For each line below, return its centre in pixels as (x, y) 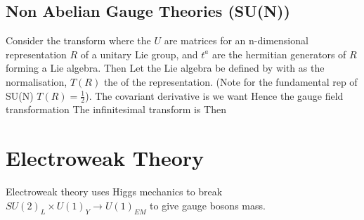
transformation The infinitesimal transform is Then (116, 109)
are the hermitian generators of (279, 54)
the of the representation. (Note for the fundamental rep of (230, 81)
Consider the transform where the (78, 40)
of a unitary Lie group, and (139, 54)
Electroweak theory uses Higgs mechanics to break (114, 192)
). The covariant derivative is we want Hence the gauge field (214, 95)
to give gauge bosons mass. (208, 205)
